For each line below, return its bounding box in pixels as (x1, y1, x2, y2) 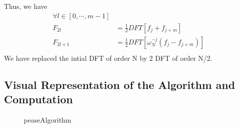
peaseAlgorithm (24, 114, 71, 125)
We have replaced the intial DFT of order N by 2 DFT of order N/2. (4, 52, 212, 63)
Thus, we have (4, 1, 48, 11)
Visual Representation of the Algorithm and (4, 77, 235, 92)
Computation (4, 91, 73, 107)
